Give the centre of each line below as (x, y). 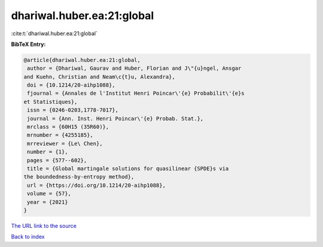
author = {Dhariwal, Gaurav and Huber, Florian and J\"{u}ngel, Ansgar (134, 68)
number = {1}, (48, 152)
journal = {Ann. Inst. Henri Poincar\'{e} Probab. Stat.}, (115, 118)
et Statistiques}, (51, 102)
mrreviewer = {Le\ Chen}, (65, 143)
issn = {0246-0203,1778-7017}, (73, 110)
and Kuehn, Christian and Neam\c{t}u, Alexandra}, (100, 77)
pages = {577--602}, (57, 160)
